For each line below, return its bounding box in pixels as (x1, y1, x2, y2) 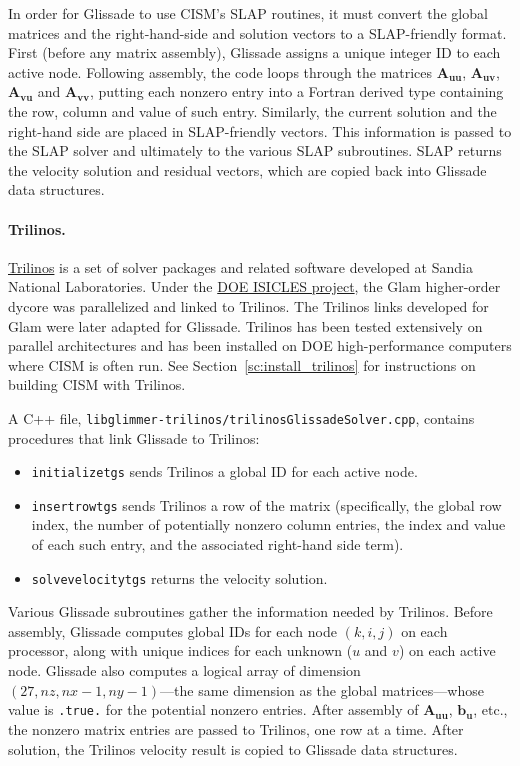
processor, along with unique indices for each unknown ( (8, 640, 353, 661)
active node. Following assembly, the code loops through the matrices (8, 61, 433, 82)
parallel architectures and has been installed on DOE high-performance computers (8, 335, 512, 356)
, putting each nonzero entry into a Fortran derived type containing (89, 81, 504, 102)
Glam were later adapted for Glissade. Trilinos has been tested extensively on (8, 315, 483, 336)
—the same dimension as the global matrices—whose (160, 679, 484, 700)
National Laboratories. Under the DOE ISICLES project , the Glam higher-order (8, 276, 501, 297)
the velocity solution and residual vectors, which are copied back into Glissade (8, 159, 487, 180)
